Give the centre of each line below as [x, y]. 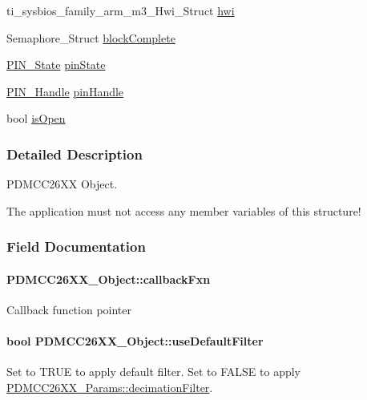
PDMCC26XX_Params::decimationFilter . [110, 387]
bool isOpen [36, 118]
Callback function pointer [69, 310]
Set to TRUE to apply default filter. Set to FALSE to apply [153, 372]
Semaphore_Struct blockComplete [91, 37]
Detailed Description [75, 154]
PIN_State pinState [56, 65]
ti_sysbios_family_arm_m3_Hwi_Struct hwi [121, 10]
